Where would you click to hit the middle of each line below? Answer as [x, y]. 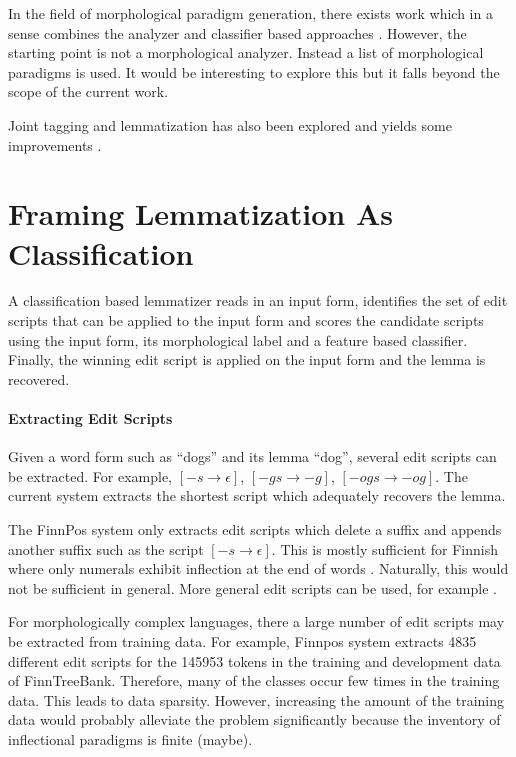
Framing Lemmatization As [201, 213]
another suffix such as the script [106, 548]
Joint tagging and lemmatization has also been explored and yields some [230, 124]
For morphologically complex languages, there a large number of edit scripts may [256, 621]
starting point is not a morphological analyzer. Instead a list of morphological [246, 52]
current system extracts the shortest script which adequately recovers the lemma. [257, 495]
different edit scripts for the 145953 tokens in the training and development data [254, 660]
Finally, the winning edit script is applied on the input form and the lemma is [247, 359]
